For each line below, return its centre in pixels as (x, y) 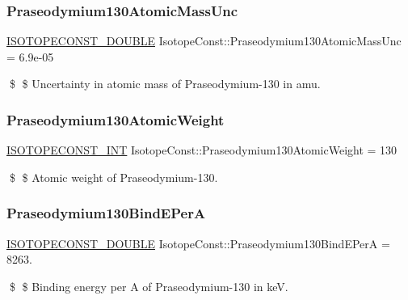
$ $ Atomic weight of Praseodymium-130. (114, 177)
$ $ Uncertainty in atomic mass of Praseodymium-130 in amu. (165, 84)
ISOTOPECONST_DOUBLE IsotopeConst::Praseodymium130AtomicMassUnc (204, 41)
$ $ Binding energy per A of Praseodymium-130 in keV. (149, 286)
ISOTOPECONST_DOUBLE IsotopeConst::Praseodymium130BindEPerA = (198, 243)
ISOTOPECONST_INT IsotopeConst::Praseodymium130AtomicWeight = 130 (202, 150)
